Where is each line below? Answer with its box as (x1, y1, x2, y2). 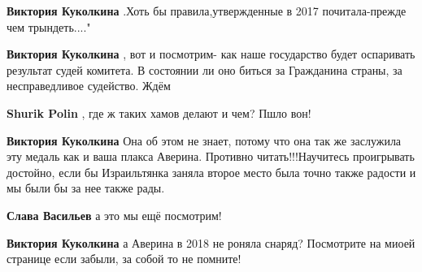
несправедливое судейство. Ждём (7, 77, 171, 94)
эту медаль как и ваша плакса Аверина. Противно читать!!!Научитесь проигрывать (7, 148, 415, 165)
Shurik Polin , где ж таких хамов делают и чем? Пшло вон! (7, 104, 311, 121)
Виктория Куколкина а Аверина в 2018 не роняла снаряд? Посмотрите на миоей (7, 234, 415, 251)
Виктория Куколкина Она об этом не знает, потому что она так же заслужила (7, 132, 402, 149)
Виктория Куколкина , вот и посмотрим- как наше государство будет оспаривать (7, 45, 415, 63)
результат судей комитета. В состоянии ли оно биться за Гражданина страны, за (7, 61, 402, 78)
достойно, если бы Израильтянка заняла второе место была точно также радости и (7, 163, 416, 180)
